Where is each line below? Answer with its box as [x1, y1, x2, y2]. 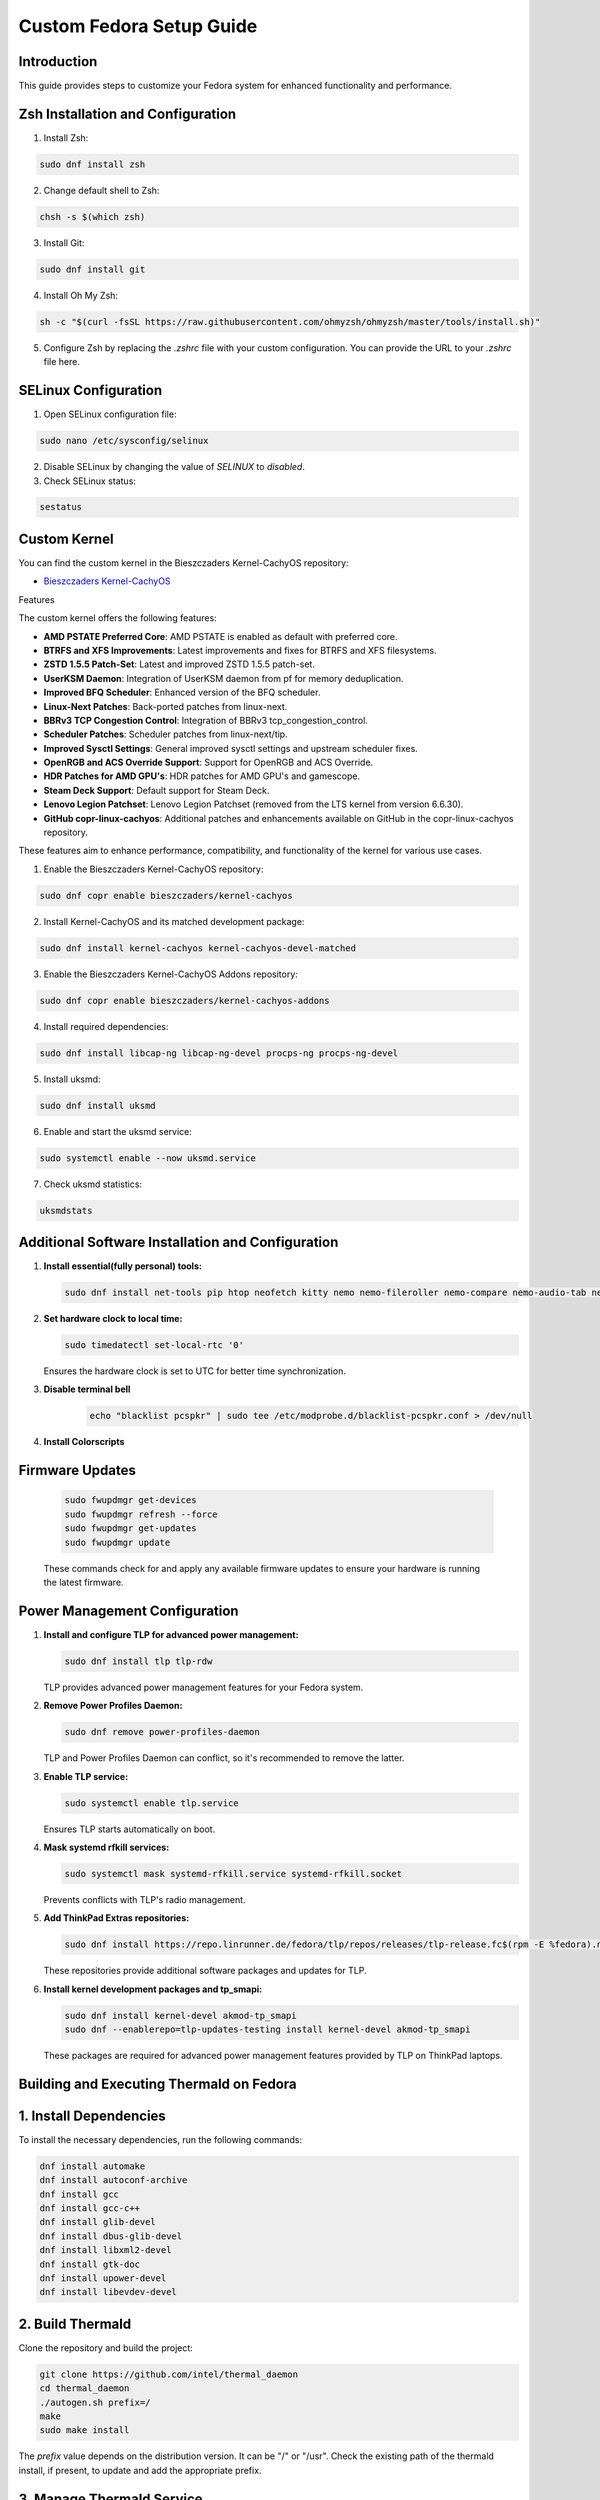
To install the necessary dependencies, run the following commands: [18, 2133, 303, 2145]
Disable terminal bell [43, 1383, 131, 1395]
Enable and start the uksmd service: [43, 1125, 192, 1137]
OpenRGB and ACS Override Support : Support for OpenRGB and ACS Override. [43, 756, 374, 769]
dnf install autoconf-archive [39, 2175, 188, 2186]
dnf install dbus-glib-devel [39, 2230, 183, 2242]
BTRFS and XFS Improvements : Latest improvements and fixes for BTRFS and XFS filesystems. [43, 644, 437, 656]
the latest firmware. [43, 1576, 124, 1588]
